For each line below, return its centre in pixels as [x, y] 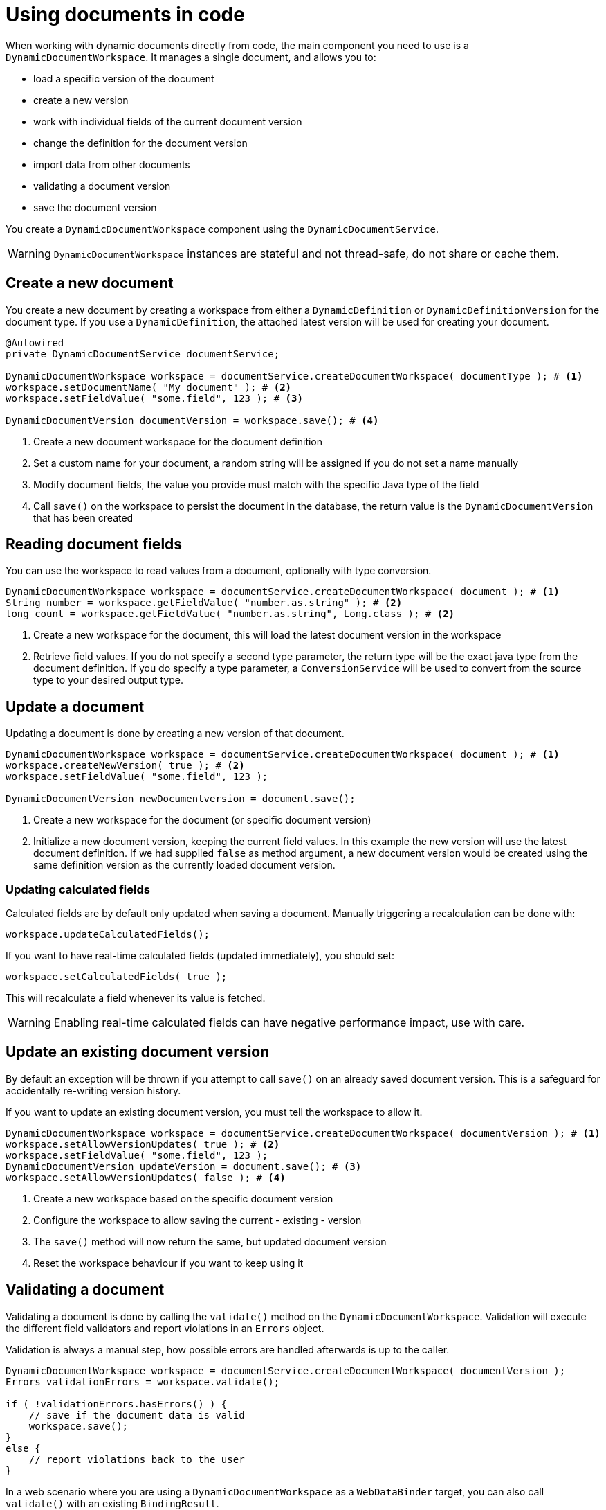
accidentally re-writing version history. [93, 1090]
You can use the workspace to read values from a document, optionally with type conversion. [219, 571]
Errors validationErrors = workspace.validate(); [143, 1382]
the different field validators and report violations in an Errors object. [165, 1328]
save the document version [95, 207]
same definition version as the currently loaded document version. [184, 865]
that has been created [83, 517]
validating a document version [102, 186]
